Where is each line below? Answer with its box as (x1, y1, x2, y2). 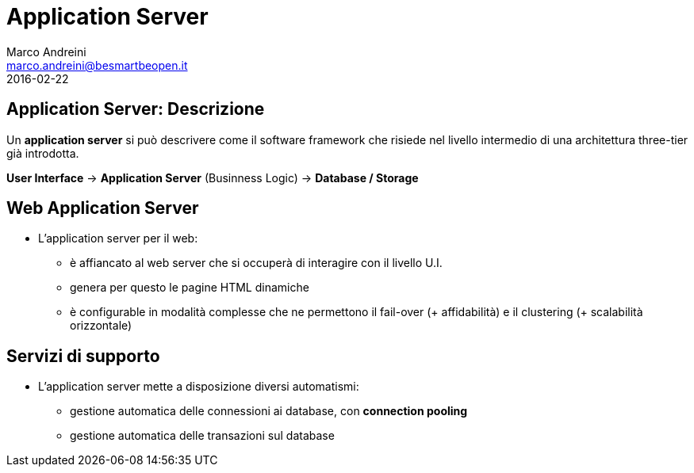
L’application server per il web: (38, 231, 198, 246)
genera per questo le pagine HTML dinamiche (70, 280, 309, 295)
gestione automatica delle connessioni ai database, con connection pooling (70, 404, 468, 418)
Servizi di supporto (6, 345, 160, 366)
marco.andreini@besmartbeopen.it (6, 58, 188, 72)
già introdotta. (6, 146, 79, 160)
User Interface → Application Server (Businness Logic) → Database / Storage (6, 170, 419, 185)
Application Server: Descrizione (6, 99, 265, 120)
